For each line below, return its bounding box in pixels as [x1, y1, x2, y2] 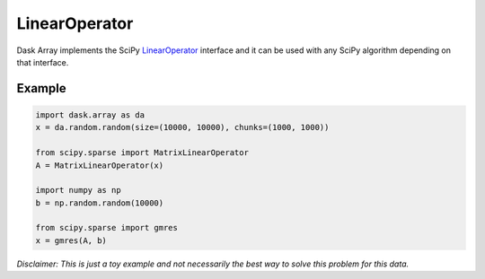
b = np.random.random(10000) [35, 197, 164, 208]
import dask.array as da [35, 109, 145, 120]
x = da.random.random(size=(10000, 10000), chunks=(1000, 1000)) [35, 122, 330, 133]
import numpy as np [35, 185, 121, 196]
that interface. [16, 57, 69, 67]
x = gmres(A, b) [35, 235, 108, 246]
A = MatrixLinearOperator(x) [35, 160, 164, 170]
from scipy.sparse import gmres [35, 222, 179, 233]
